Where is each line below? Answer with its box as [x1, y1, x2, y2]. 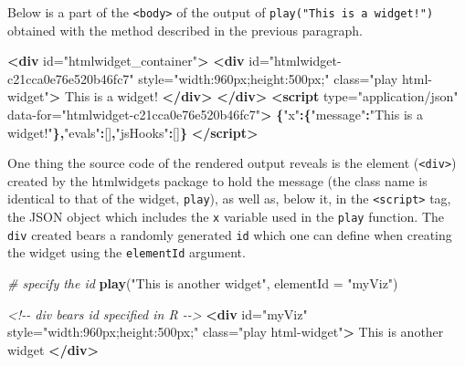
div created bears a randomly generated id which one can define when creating [7, 225, 452, 244]
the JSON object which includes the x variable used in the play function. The [7, 207, 445, 226]
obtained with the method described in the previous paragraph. [7, 20, 363, 39]
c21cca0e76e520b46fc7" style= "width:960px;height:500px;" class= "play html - [7, 68, 432, 88]
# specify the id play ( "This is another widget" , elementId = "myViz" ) [7, 274, 398, 293]
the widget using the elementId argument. [7, 243, 246, 262]
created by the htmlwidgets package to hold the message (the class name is [7, 171, 428, 190]
